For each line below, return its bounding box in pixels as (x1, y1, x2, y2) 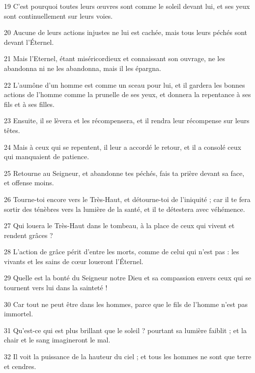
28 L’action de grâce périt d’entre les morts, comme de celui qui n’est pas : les (4, 246, 239, 257)
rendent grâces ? (4, 230, 53, 240)
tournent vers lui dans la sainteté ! (4, 282, 108, 293)
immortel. (4, 308, 33, 319)
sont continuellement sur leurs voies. (4, 10, 113, 21)
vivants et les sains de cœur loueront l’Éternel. (4, 256, 143, 266)
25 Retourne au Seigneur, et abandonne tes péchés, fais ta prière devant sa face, (4, 168, 245, 178)
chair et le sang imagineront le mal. (4, 335, 111, 345)
